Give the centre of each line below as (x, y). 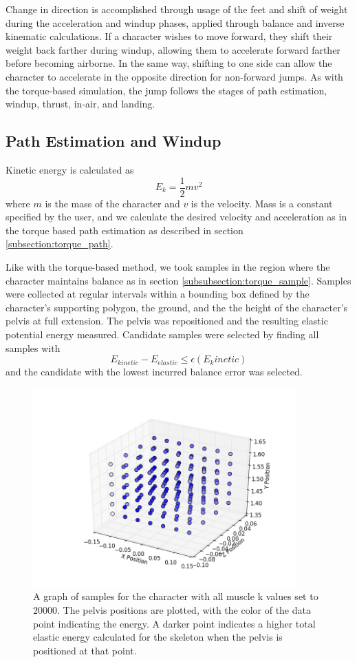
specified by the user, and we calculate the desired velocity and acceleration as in (176, 217)
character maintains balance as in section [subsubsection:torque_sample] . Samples (178, 280)
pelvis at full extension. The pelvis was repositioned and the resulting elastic (167, 321)
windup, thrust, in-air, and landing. (80, 104)
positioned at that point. (85, 650)
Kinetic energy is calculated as (70, 169)
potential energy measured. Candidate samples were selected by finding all (162, 334)
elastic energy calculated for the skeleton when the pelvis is (158, 637)
